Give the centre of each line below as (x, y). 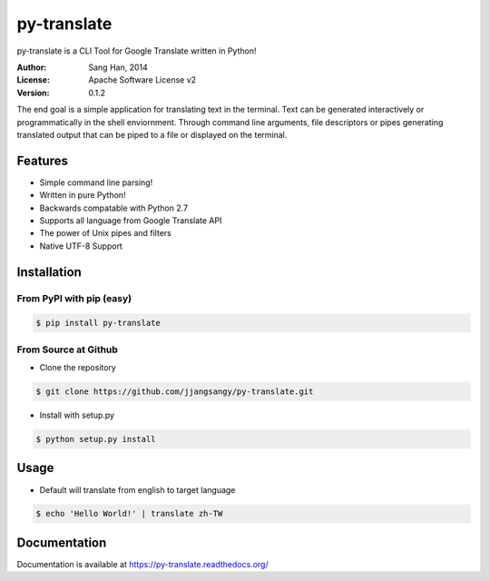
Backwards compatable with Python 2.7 (114, 208)
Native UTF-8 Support (81, 246)
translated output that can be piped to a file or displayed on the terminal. (152, 134)
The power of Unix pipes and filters (105, 233)
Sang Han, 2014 (118, 67)
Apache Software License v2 (142, 80)
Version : (33, 93)
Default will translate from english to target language (137, 489)
